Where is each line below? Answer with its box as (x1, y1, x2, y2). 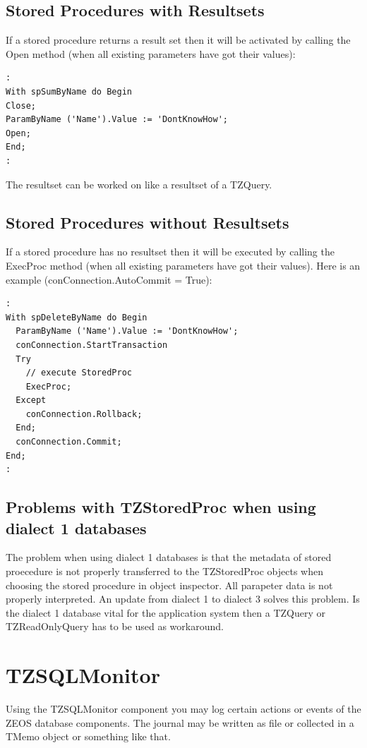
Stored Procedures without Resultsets (6, 211, 289, 233)
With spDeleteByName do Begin (6, 312, 148, 322)
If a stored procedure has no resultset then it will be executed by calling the (6, 244, 335, 259)
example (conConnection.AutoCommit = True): (6, 272, 212, 286)
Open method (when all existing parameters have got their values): (6, 46, 296, 61)
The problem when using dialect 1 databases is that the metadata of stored (6, 550, 332, 565)
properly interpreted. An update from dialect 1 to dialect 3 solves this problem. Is (6, 591, 360, 606)
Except (16, 395, 47, 406)
